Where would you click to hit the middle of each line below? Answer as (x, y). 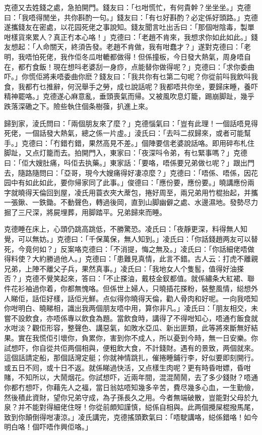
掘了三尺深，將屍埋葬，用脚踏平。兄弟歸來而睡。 (85, 212)
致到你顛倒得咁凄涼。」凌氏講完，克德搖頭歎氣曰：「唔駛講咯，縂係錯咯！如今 (131, 417)
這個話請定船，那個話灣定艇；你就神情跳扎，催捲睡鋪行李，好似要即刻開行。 (131, 358)
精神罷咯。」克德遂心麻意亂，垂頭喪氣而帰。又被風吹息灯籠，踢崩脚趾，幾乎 (129, 96)
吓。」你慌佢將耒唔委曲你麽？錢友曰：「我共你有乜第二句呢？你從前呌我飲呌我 (131, 76)
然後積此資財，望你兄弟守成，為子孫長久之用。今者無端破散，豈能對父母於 (127, 397)
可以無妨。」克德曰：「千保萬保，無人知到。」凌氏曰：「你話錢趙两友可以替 (138, 239)
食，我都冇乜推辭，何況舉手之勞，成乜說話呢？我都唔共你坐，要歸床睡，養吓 (131, 86)
